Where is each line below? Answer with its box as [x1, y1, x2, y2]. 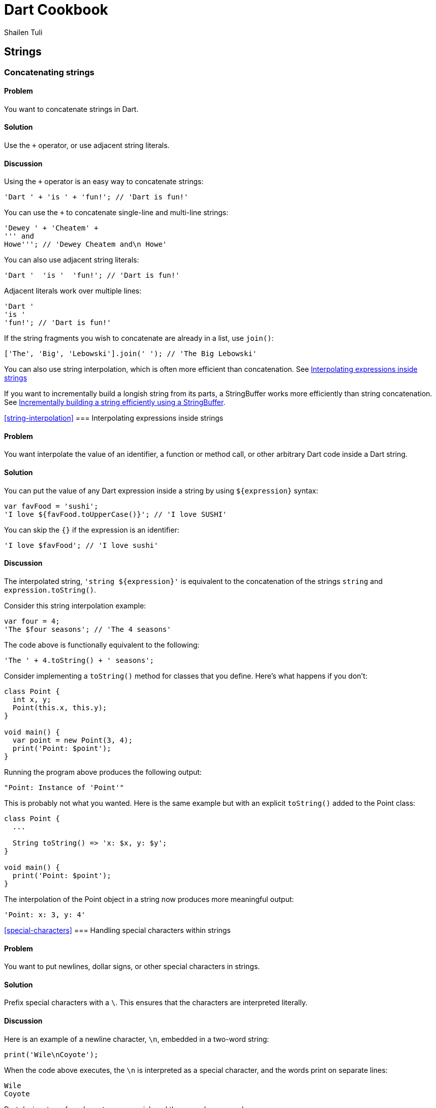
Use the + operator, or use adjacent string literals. [4, 141, 170, 150]
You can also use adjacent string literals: [4, 255, 139, 265]
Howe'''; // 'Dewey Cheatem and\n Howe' [4, 240, 167, 249]
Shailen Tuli [4, 27, 43, 37]
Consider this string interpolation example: [4, 601, 146, 610]
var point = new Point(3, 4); [12, 736, 133, 744]
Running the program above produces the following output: [4, 767, 202, 776]
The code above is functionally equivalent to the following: [4, 640, 200, 649]
